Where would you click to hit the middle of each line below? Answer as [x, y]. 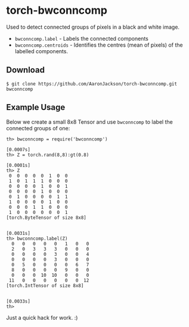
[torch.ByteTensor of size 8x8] [46, 218]
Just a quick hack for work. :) [42, 317]
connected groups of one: [38, 128]
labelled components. [41, 51]
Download [25, 70]
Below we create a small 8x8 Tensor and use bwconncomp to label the [89, 122]
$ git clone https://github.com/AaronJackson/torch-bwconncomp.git [92, 84]
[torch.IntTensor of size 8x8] [45, 285]
